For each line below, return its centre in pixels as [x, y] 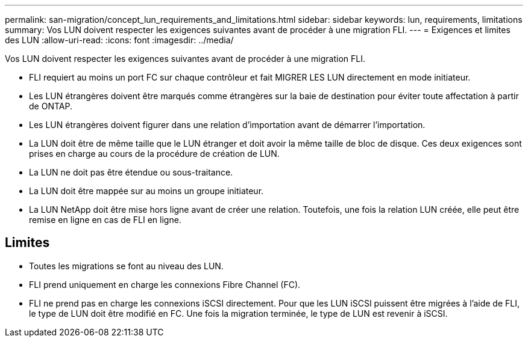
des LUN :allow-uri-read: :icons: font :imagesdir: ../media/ [119, 40]
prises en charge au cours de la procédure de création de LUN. [154, 154]
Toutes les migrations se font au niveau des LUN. [126, 266]
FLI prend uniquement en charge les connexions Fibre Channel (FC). [165, 284]
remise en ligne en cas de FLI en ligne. [105, 220]
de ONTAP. [51, 106]
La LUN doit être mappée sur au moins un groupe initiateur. [146, 191]
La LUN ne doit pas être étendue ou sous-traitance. [131, 172]
